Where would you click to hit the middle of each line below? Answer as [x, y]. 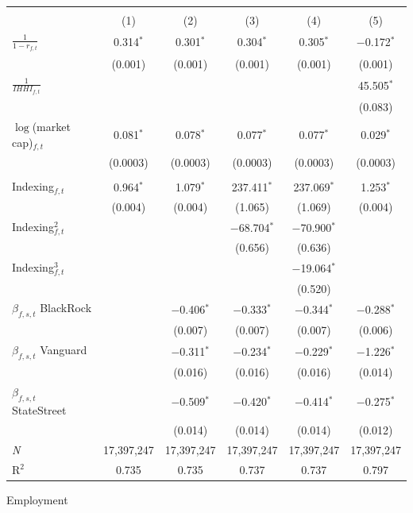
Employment [37, 499]
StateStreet [39, 409]
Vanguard [64, 350]
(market [51, 126]
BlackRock [66, 308]
